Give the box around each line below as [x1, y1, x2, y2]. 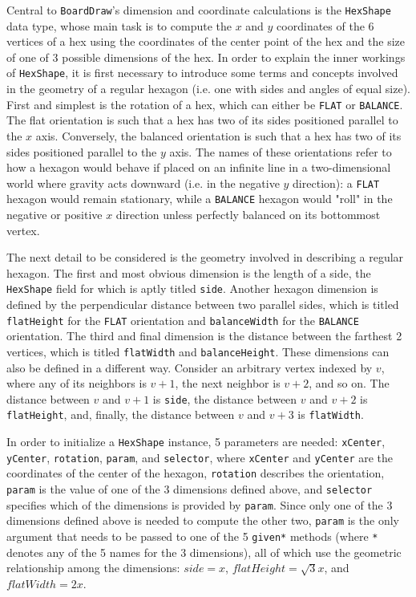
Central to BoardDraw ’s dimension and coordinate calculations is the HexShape [6, 2, 391, 18]
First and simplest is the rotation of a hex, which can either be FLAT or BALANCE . [6, 95, 403, 112]
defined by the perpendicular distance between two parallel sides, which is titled [6, 296, 399, 313]
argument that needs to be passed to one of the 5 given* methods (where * [6, 528, 378, 544]
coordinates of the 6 [277, 17, 374, 34]
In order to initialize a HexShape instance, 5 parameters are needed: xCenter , [6, 433, 386, 450]
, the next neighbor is [175, 375, 281, 392]
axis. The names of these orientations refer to [169, 143, 392, 160]
